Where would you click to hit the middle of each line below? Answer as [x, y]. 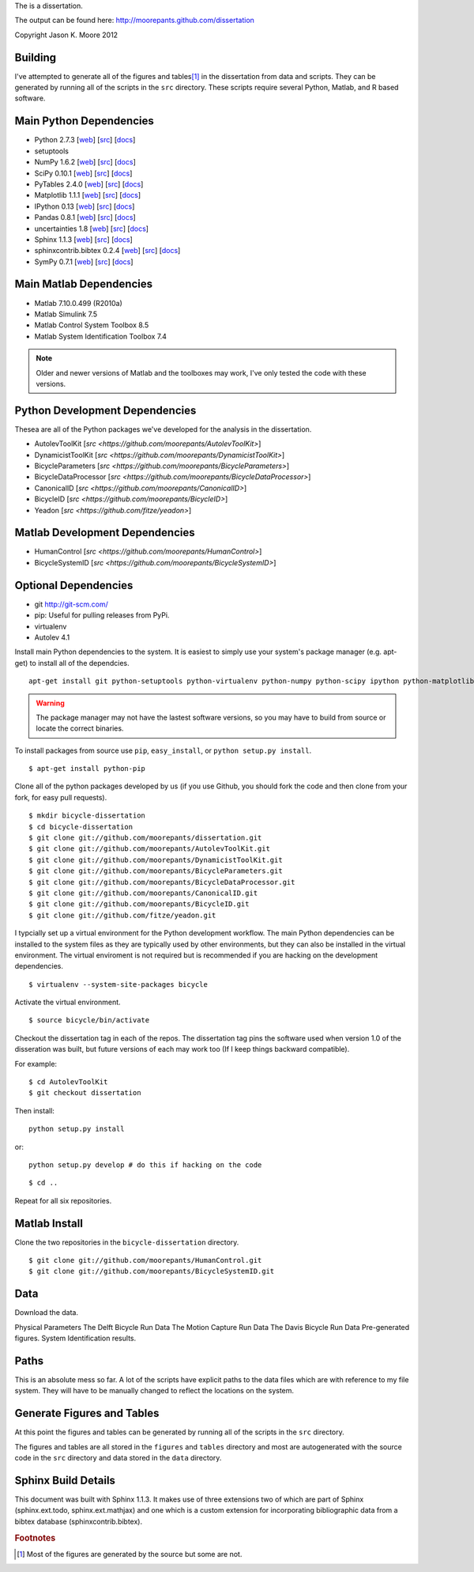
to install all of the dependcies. [79, 663]
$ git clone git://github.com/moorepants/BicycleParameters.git [156, 871]
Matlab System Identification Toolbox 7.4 [101, 336]
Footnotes [35, 1538]
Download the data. [47, 1313]
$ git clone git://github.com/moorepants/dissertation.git [145, 838]
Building [36, 57]
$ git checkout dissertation [85, 1093]
